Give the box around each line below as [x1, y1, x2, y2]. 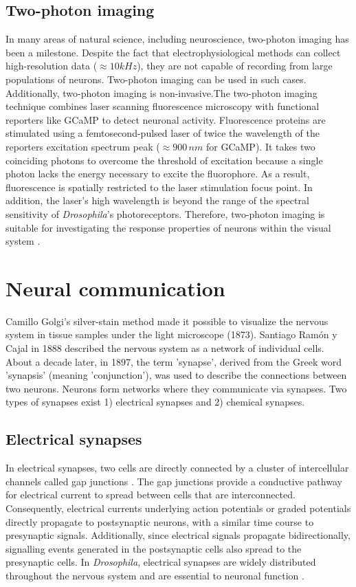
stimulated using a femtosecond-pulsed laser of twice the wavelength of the [5, 126, 320, 140]
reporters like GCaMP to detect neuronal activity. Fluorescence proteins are [5, 112, 326, 126]
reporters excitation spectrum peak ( [5, 139, 160, 153]
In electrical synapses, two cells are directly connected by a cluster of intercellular [5, 461, 349, 475]
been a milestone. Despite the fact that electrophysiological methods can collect [5, 45, 341, 59]
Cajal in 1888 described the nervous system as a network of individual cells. [5, 341, 324, 355]
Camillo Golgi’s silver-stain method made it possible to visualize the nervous [5, 313, 329, 328]
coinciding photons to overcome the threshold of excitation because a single [5, 153, 323, 167]
